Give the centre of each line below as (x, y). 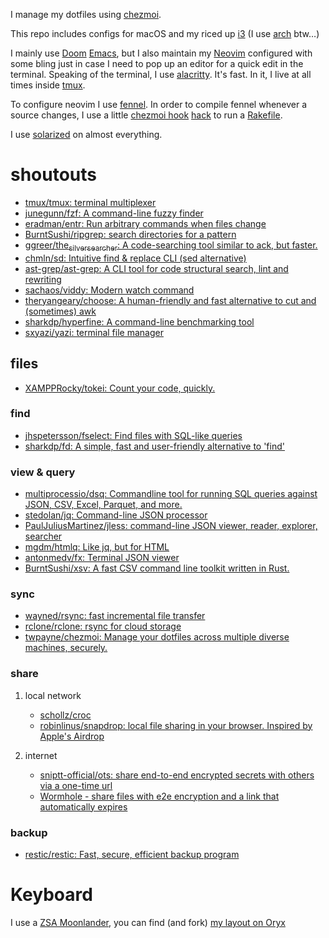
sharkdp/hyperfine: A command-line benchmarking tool (139, 321)
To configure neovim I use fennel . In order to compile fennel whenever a (159, 104)
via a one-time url (76, 785)
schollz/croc (65, 715)
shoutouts (54, 175)
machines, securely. (66, 648)
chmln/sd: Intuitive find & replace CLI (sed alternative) (135, 258)
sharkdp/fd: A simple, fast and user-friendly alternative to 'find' (154, 446)
